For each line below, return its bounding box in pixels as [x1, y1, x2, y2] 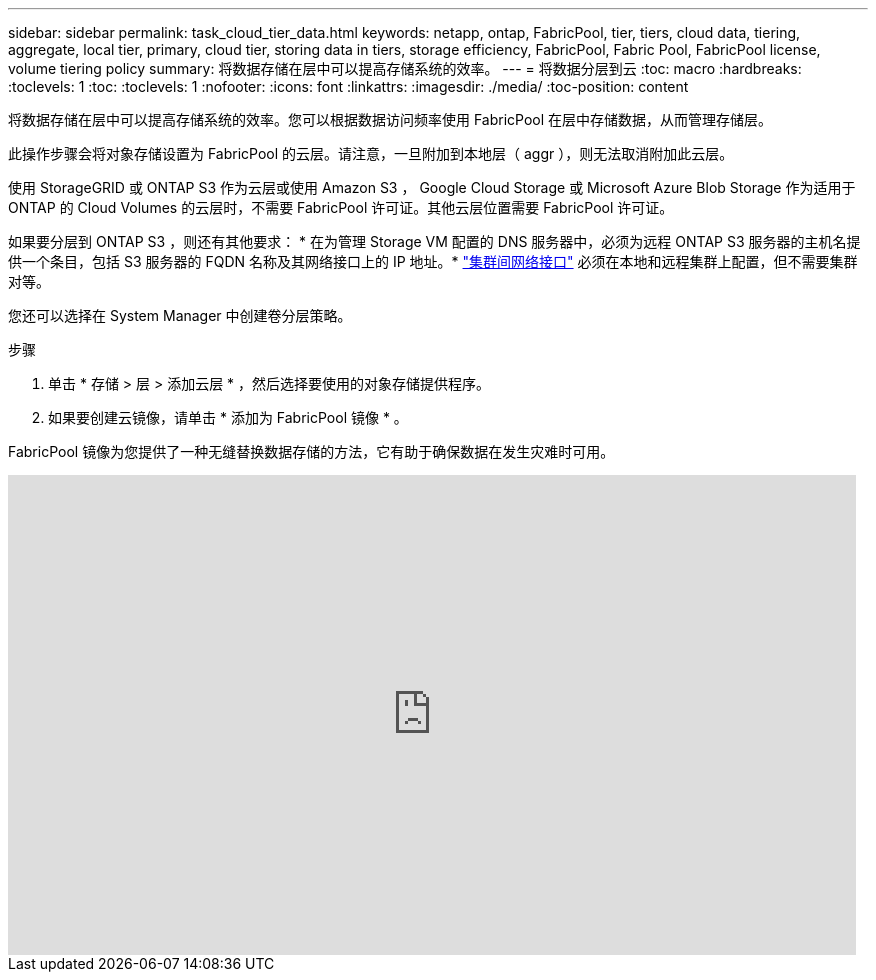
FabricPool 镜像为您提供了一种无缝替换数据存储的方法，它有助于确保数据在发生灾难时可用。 [8, 443, 615, 460]
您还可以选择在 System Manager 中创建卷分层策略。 [8, 307, 352, 324]
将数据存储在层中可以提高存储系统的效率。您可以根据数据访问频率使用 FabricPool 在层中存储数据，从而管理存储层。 [8, 111, 773, 128]
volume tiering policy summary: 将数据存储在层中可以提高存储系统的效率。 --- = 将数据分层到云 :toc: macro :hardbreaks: [8, 60, 802, 77]
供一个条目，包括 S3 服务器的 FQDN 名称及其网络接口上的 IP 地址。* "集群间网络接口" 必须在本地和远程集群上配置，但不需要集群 [8, 253, 858, 270]
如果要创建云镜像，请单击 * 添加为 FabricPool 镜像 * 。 [48, 409, 408, 426]
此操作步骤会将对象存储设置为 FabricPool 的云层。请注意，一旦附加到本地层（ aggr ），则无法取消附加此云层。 [8, 145, 734, 162]
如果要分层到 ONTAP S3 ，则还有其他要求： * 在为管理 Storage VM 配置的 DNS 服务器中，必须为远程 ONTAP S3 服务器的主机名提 [8, 233, 861, 250]
